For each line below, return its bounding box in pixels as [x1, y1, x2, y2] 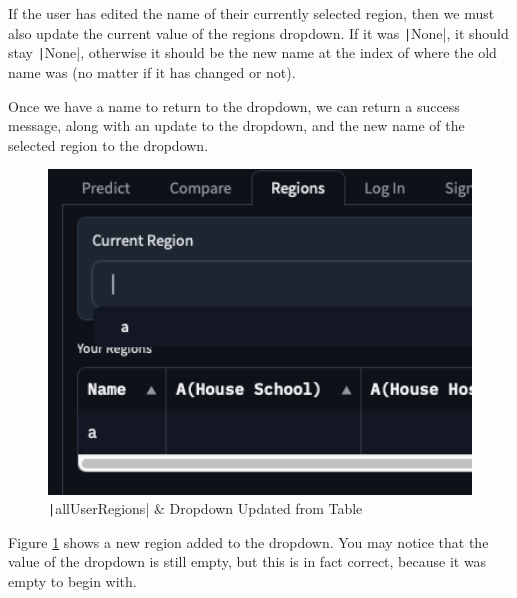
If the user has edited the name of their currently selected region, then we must [8, 3, 495, 23]
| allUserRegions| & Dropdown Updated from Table [48, 498, 363, 519]
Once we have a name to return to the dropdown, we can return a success [8, 95, 460, 116]
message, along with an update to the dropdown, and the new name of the [8, 115, 465, 136]
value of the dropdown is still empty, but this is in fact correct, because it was [8, 551, 487, 572]
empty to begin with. [8, 570, 137, 591]
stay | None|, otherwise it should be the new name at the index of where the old [8, 42, 497, 63]
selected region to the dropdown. [8, 134, 209, 155]
